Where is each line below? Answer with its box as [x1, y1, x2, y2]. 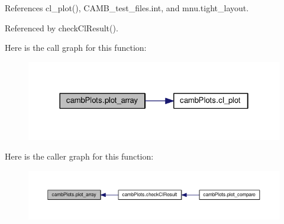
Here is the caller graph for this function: [5, 150, 154, 163]
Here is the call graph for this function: [5, 41, 147, 54]
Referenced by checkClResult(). [5, 21, 118, 34]
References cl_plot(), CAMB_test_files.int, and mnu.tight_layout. [5, 2, 249, 14]
